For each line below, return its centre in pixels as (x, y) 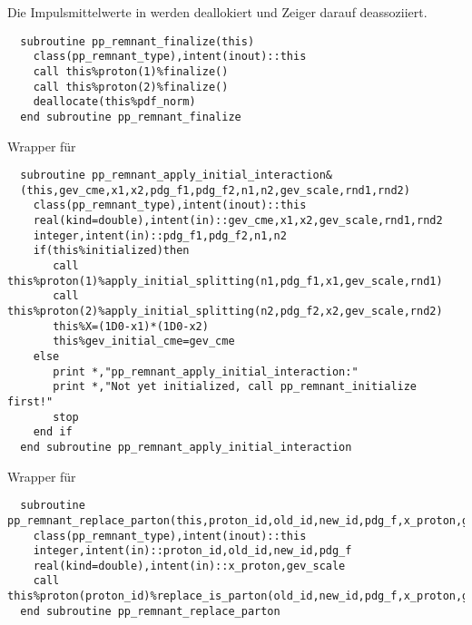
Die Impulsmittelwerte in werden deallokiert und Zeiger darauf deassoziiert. (217, 12)
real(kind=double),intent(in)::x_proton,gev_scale (189, 566)
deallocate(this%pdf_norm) (114, 102)
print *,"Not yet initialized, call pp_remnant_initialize (235, 387)
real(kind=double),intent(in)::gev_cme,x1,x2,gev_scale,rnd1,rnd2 (238, 221)
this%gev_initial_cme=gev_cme (144, 342)
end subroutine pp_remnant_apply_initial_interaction (186, 447)
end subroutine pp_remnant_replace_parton (150, 611)
